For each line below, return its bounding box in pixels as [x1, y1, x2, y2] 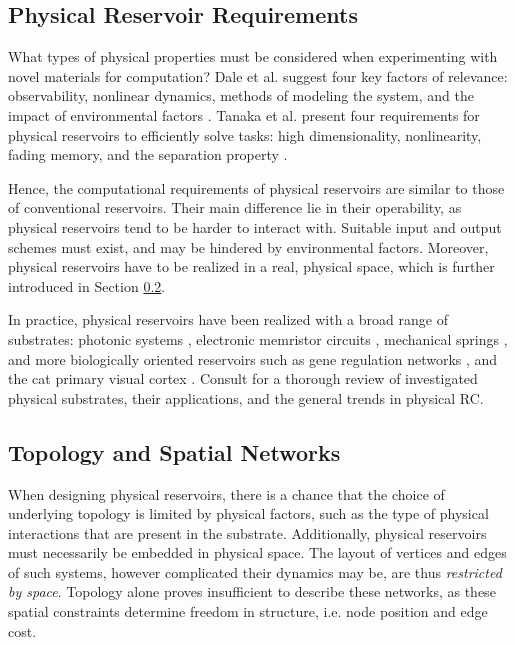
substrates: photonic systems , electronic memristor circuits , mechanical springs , [8, 328, 508, 349]
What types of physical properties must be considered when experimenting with [8, 46, 498, 67]
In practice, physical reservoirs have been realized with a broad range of [8, 309, 448, 330]
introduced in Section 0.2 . [8, 275, 166, 296]
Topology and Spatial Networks [8, 436, 341, 467]
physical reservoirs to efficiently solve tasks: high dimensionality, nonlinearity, [8, 124, 482, 145]
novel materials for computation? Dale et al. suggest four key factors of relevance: [8, 65, 508, 86]
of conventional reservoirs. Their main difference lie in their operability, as [8, 197, 462, 218]
